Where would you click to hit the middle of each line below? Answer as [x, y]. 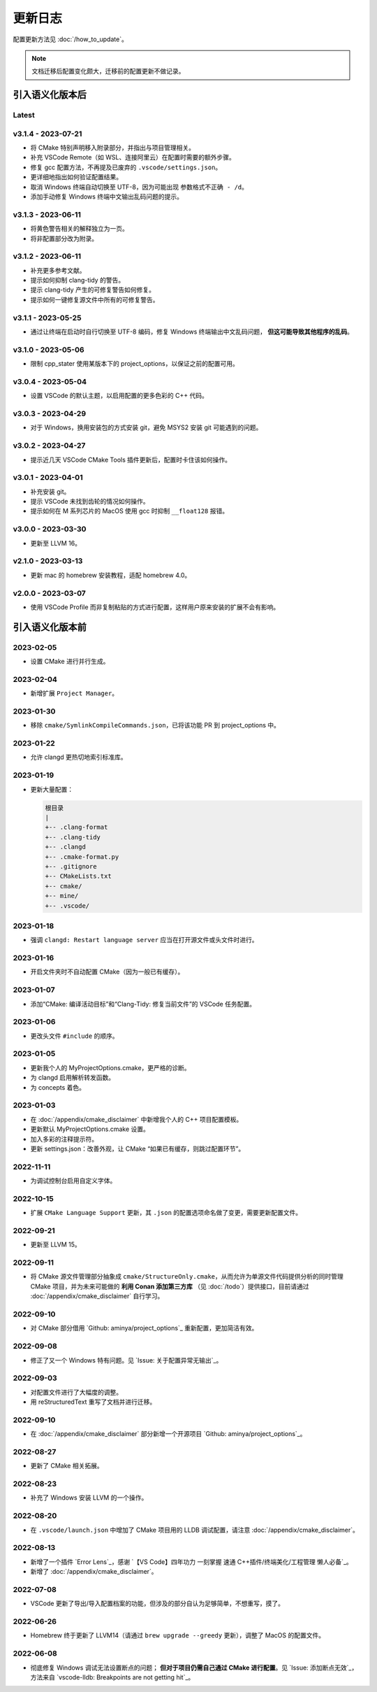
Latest [24, 115]
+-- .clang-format [76, 827]
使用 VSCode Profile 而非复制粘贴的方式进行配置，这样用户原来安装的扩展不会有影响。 [155, 607]
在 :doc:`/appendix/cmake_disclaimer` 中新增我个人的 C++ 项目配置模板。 [136, 1119]
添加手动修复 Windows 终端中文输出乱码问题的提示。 [106, 197]
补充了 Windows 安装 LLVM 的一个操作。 [89, 1498]
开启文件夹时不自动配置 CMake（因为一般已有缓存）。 [107, 972]
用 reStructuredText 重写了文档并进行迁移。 [93, 1402]
